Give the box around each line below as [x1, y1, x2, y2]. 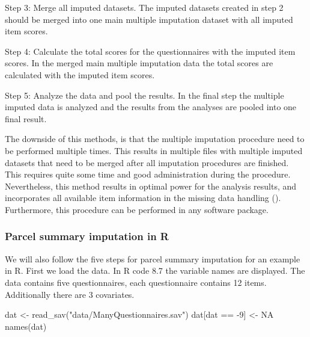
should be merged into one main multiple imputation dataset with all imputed [5, 13, 293, 25]
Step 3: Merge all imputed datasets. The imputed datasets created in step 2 [5, 1, 284, 13]
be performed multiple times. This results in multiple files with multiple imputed [5, 144, 303, 156]
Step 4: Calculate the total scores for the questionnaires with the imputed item [5, 45, 296, 57]
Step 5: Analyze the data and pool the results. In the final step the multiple [5, 88, 284, 101]
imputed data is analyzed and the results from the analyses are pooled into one [5, 100, 297, 113]
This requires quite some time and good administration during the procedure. [5, 168, 291, 181]
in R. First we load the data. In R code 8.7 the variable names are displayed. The [5, 264, 305, 277]
